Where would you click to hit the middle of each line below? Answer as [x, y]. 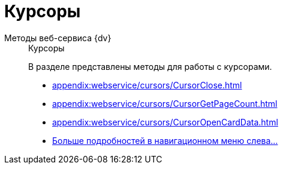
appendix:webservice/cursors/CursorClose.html [147, 85]
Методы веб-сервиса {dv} [58, 38]
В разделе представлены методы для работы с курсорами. [150, 66]
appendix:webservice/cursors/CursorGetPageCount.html [165, 103]
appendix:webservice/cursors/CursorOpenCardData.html [165, 122]
